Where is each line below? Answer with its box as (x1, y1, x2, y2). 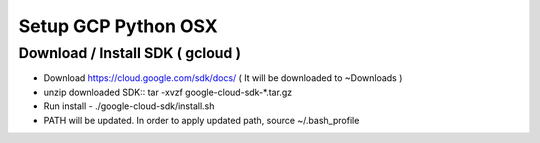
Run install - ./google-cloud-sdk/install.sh (43, 100, 215, 112)
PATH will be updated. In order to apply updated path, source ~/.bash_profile (43, 114, 360, 126)
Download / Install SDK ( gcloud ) (18, 44, 242, 62)
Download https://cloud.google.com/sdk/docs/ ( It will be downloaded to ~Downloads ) (43, 72, 403, 84)
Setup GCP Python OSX (18, 15, 219, 37)
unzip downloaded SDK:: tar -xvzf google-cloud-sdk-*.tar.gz (43, 86, 293, 98)
